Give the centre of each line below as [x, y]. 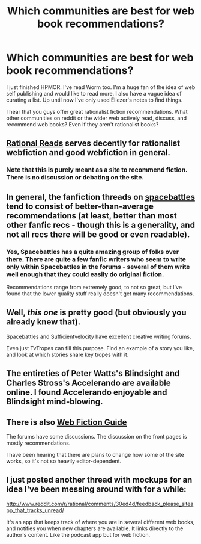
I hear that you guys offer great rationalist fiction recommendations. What [97, 111]
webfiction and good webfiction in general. [88, 153]
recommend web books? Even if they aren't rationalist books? [82, 124]
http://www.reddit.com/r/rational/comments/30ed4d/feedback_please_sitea [100, 504]
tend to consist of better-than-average [80, 206]
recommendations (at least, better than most [91, 216]
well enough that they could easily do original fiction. [85, 274]
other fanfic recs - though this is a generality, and [100, 225]
